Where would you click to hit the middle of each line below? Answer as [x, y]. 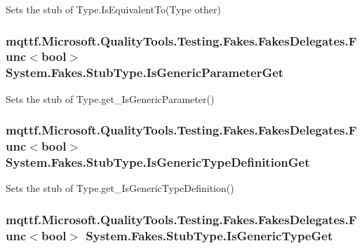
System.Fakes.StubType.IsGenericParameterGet [145, 73]
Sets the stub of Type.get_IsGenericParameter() [110, 98]
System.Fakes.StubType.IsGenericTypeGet [209, 235]
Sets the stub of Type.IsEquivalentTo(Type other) [113, 9]
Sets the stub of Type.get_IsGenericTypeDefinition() [120, 188]
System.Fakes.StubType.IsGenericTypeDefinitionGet [158, 162]
